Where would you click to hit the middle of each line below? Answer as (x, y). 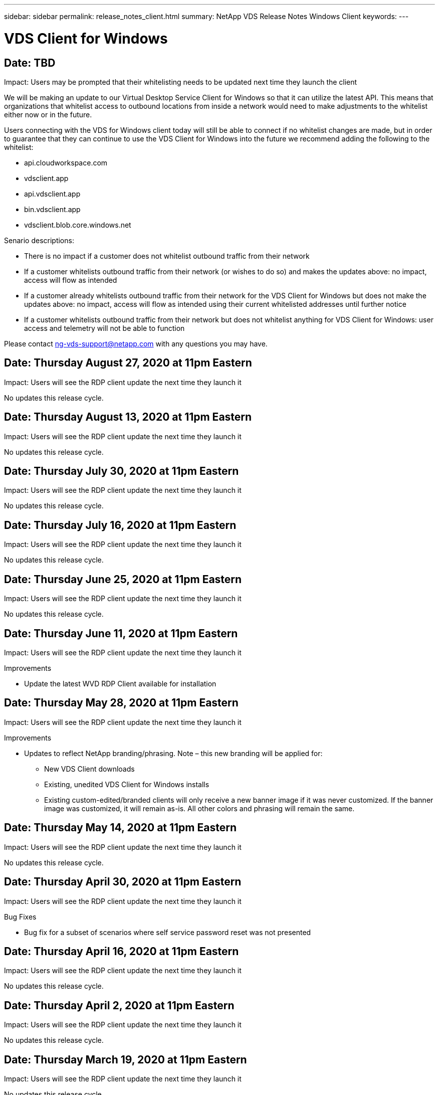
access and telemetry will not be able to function (104, 328)
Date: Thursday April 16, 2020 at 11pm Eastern (122, 951)
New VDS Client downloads (89, 769)
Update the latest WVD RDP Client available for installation (120, 683)
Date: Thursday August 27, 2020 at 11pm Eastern (128, 363)
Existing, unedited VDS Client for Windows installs (127, 784)
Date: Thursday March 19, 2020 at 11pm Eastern (126, 1059)
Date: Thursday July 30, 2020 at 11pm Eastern (122, 471)
